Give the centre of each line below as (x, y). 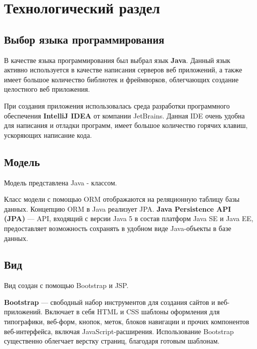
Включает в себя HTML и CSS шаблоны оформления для (132, 312)
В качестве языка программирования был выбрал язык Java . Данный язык (117, 60)
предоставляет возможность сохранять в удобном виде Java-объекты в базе (118, 228)
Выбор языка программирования (84, 39)
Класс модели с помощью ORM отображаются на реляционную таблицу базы (122, 199)
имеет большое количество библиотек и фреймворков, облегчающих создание (121, 79)
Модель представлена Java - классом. (61, 182)
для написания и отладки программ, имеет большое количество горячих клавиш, (126, 125)
